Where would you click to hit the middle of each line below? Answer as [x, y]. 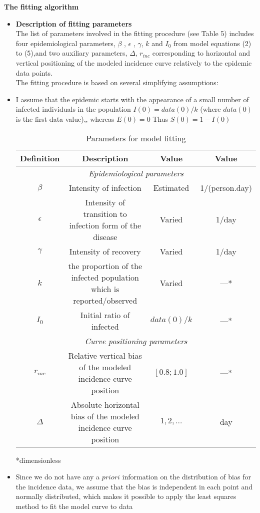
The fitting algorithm [41, 7]
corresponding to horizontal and [201, 53]
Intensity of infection [105, 187]
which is [105, 289]
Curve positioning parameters [136, 341]
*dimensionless [38, 460]
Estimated [171, 187]
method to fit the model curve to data [74, 506]
